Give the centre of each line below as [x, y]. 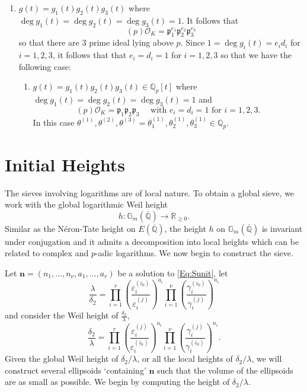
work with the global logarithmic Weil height [87, 204]
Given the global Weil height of [62, 358]
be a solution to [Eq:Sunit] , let [173, 273]
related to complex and [47, 253]
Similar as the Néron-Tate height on [70, 228]
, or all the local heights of [185, 358]
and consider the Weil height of [62, 315]
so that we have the [256, 55]
